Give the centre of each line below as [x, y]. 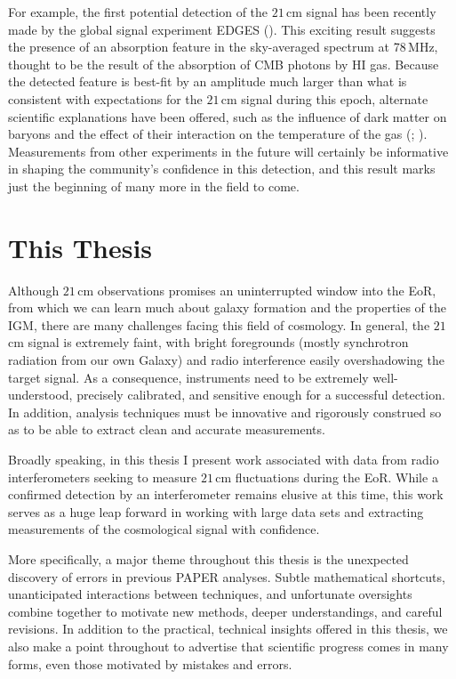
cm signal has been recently [361, 12]
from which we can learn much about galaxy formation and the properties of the [228, 307]
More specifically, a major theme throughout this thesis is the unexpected [208, 558]
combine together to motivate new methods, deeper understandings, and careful [225, 611]
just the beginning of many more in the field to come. [154, 186]
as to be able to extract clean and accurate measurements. [167, 429]
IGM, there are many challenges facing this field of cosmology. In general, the [219, 324]
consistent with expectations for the [105, 98]
